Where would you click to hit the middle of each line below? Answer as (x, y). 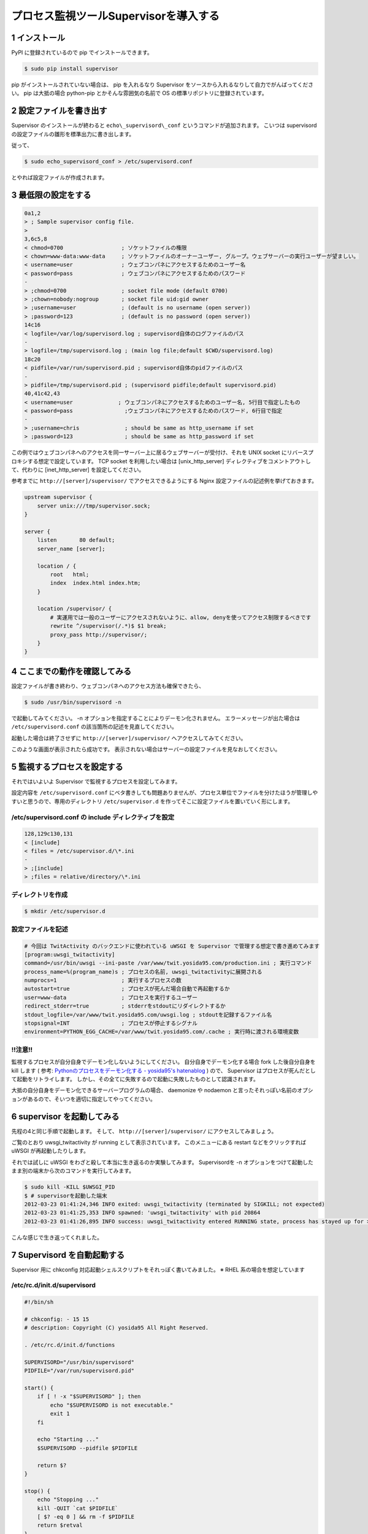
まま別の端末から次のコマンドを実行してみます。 (73, 1171)
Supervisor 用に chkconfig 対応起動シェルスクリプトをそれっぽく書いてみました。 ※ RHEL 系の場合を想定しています (158, 1270)
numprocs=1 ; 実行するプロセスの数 (103, 981)
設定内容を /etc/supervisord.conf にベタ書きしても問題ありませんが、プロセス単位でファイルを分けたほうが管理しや (165, 793)
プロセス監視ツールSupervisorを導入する (116, 16)
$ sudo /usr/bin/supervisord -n (73, 702)
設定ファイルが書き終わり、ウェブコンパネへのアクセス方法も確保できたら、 (108, 686)
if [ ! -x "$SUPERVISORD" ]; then (89, 1397)
